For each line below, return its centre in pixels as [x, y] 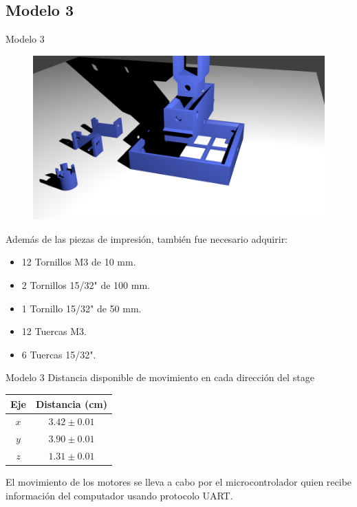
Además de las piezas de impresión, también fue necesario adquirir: [147, 238]
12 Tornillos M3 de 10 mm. [79, 262]
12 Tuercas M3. [54, 331]
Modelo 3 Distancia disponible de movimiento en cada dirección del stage [160, 377]
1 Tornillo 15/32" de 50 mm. [82, 308]
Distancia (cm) [71, 403]
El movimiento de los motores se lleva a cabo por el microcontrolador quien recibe [179, 482]
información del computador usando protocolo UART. [119, 495]
